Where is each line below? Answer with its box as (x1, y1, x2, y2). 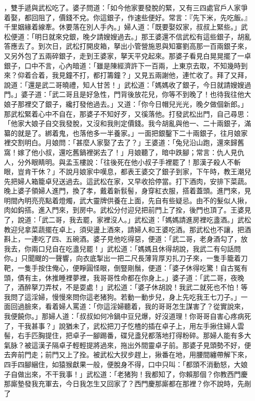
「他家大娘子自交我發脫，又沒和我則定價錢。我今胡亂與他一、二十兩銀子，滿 (4, 118, 251, 128)
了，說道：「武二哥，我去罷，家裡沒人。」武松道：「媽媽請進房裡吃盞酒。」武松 (4, 215, 251, 225)
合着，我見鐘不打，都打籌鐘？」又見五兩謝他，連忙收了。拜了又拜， (31, 70, 251, 80)
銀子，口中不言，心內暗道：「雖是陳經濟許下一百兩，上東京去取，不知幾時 (4, 60, 241, 70)
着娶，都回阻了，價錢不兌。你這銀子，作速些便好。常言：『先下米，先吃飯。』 (4, 12, 251, 22)
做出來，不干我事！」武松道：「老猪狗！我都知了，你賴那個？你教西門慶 (17, 369, 248, 379)
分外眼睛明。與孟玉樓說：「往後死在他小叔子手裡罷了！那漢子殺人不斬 (17, 156, 241, 167)
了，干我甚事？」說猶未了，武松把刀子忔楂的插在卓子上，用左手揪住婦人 (4, 320, 237, 331)
